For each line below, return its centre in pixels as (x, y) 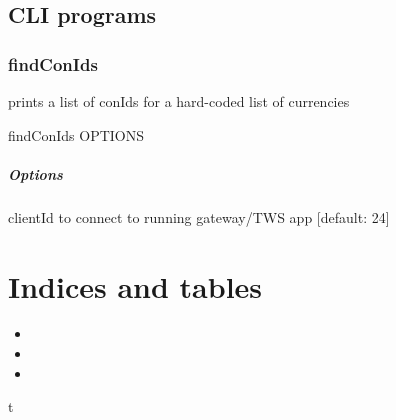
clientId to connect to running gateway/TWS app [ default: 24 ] (199, 216)
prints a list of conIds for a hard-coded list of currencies (179, 101)
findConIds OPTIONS (76, 134)
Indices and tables (135, 285)
